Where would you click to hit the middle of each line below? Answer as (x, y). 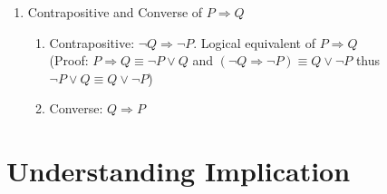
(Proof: (69, 60)
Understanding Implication (179, 171)
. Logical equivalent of (254, 42)
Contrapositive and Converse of (115, 12)
